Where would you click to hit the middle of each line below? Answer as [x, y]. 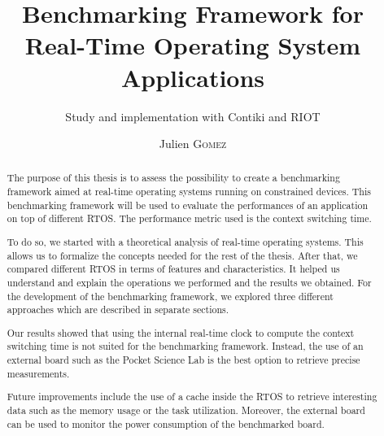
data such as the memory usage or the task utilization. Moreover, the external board [186, 410]
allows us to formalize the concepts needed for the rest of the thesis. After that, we [182, 255]
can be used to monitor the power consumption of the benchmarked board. [166, 423]
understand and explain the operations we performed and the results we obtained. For [189, 282]
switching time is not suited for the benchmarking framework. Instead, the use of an [185, 346]
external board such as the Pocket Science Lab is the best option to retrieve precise [183, 360]
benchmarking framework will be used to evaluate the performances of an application [188, 205]
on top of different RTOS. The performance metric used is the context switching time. [189, 218]
